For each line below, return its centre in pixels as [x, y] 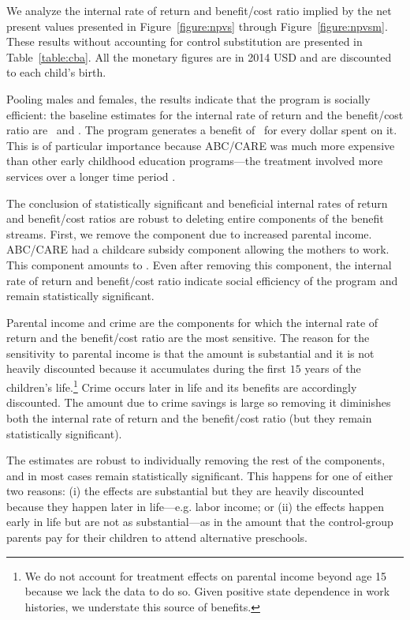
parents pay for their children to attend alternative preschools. [157, 537]
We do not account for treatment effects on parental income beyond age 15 [206, 575]
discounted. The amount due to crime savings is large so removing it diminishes [199, 402]
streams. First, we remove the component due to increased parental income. [189, 233]
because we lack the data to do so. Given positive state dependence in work [207, 591]
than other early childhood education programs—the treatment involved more [195, 161]
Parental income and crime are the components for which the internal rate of [192, 322]
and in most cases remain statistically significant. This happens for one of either [200, 475]
